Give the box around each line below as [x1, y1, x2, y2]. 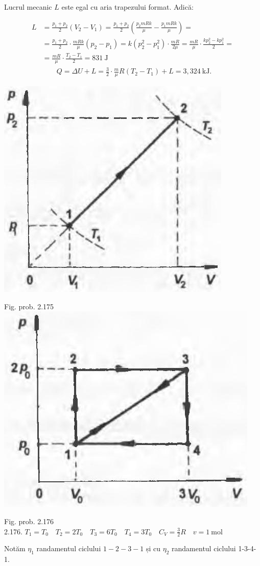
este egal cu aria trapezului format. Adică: [61, 2, 194, 12]
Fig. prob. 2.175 [4, 301, 54, 311]
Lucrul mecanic [4, 2, 52, 12]
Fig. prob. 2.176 [4, 516, 54, 527]
